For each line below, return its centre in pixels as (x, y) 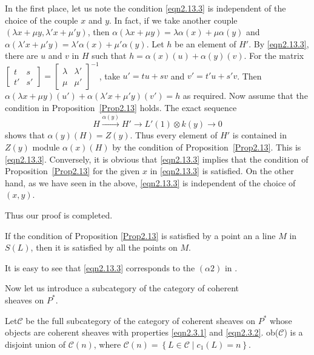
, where (107, 344)
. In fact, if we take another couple (173, 20)
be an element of (205, 43)
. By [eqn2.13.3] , (279, 43)
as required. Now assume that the (245, 96)
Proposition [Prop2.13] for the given (72, 171)
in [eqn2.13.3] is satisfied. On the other (222, 171)
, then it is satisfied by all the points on (104, 247)
